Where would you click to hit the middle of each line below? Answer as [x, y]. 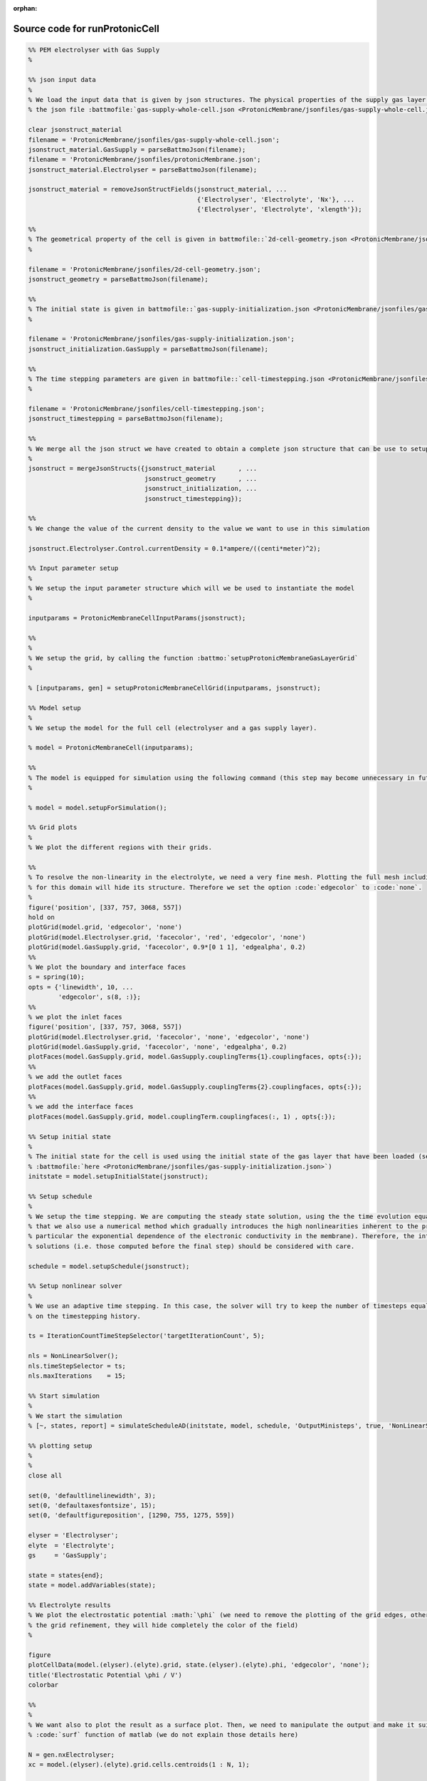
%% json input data [62, 80]
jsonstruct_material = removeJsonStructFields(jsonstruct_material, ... [158, 189]
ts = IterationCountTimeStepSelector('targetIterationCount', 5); [146, 1336]
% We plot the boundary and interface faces [107, 967]
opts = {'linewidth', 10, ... [81, 987]
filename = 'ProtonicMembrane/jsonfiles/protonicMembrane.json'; [144, 160]
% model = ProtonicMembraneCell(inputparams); [111, 748]
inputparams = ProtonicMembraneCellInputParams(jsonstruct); [137, 618]
